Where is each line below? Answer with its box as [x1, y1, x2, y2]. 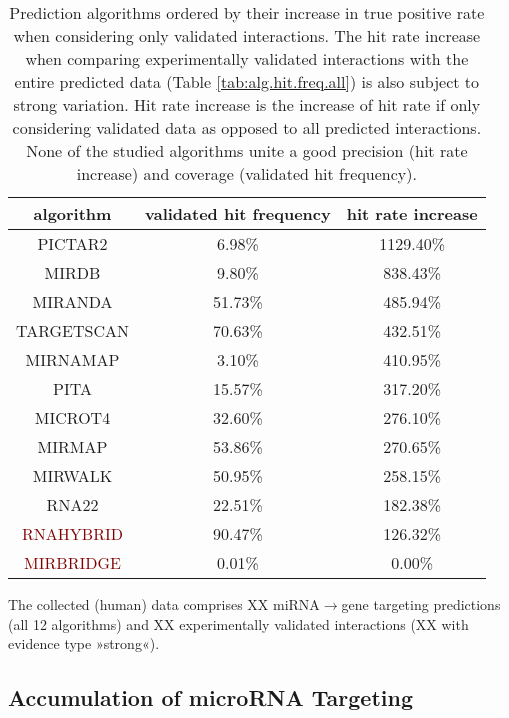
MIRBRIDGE [24, 551, 121, 574]
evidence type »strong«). [8, 633, 160, 654]
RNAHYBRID [22, 522, 123, 545]
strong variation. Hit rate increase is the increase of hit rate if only [13, 93, 481, 116]
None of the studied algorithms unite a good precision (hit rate [26, 139, 468, 162]
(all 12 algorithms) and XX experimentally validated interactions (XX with [8, 613, 469, 634]
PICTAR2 [37, 232, 108, 255]
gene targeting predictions [341, 594, 501, 614]
